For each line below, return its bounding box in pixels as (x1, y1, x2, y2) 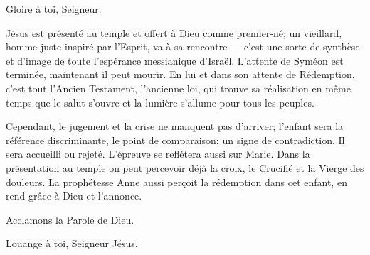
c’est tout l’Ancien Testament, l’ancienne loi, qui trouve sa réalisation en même (6, 80, 351, 95)
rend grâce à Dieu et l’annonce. (6, 188, 142, 203)
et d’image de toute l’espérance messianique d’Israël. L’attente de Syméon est (6, 53, 344, 67)
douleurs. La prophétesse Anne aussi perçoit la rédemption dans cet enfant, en (6, 174, 347, 189)
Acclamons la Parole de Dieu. (6, 212, 134, 227)
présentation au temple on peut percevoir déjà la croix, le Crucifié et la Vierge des (6, 160, 364, 175)
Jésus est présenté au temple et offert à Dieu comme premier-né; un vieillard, (6, 25, 342, 40)
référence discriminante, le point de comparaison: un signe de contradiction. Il (6, 132, 345, 147)
